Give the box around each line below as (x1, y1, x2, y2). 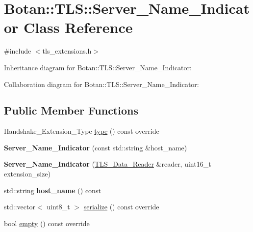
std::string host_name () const (4, 185, 101, 195)
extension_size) (4, 169, 51, 179)
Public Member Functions (4, 103, 138, 118)
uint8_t (47, 202, 70, 212)
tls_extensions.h (42, 46, 92, 56)
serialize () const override (83, 202, 159, 212)
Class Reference (24, 17, 133, 37)
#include (4, 46, 31, 56)
